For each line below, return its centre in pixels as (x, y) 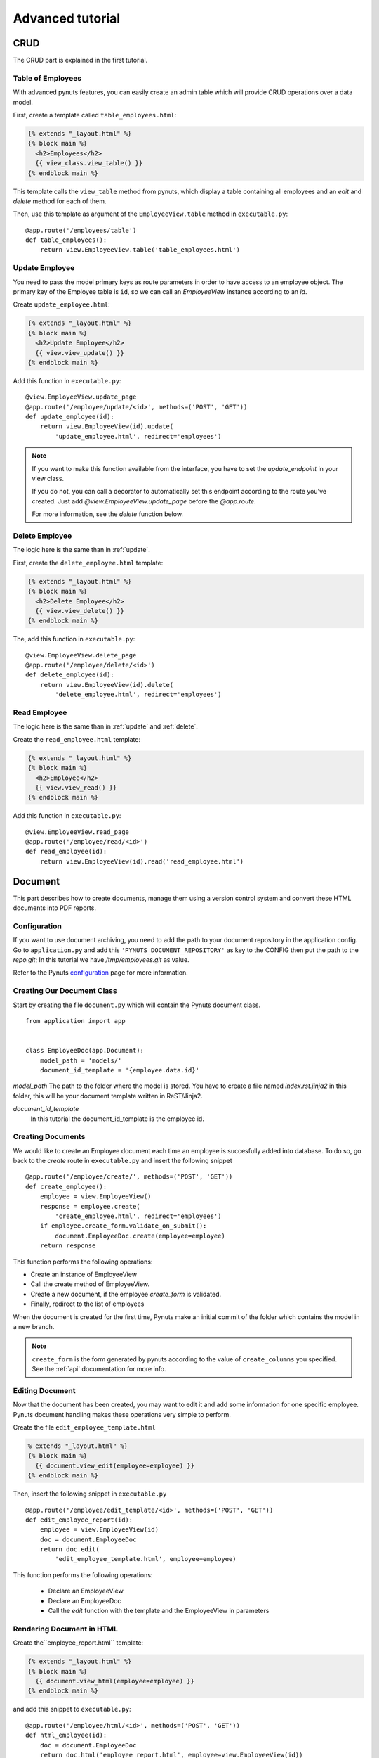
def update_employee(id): (70, 417)
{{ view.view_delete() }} (80, 611)
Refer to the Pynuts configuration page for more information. (101, 973)
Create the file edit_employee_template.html (84, 1427)
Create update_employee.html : (61, 304)
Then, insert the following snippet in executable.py (90, 1494)
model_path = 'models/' (81, 1060)
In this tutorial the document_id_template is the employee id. (118, 1119)
